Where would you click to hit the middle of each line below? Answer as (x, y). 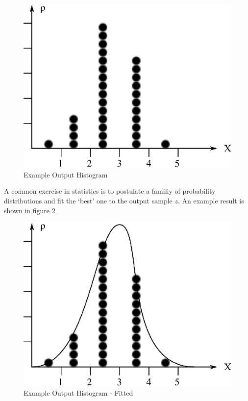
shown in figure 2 (30, 210)
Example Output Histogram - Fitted (78, 393)
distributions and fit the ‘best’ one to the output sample (88, 201)
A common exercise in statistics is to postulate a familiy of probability (110, 191)
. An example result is (211, 201)
